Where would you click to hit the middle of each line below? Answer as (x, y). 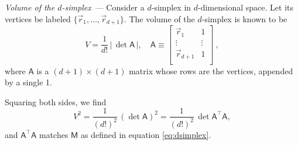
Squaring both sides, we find (56, 101)
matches (54, 134)
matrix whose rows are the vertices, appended (211, 70)
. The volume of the (159, 18)
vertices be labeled (38, 18)
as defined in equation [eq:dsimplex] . (146, 134)
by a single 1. (28, 82)
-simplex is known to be (244, 18)
